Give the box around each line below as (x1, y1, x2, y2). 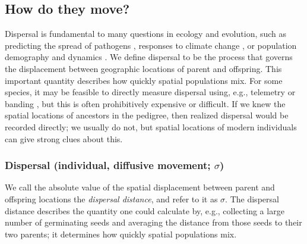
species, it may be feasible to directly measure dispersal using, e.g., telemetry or (5, 86, 296, 98)
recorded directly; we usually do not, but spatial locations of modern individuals (5, 120, 297, 133)
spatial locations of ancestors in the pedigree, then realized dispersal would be (5, 109, 289, 121)
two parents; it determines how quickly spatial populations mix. (5, 227, 237, 240)
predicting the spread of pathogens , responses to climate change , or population (5, 39, 297, 51)
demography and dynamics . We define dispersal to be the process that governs (5, 51, 293, 63)
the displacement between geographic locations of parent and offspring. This (5, 62, 282, 74)
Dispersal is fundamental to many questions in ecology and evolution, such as (5, 27, 287, 40)
